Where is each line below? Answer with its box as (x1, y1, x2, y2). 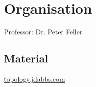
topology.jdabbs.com (4, 73, 65, 84)
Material (4, 51, 48, 66)
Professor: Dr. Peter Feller (4, 27, 83, 37)
